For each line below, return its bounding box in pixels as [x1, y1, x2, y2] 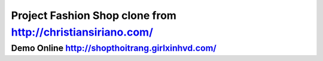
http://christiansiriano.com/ [11, 25, 154, 38]
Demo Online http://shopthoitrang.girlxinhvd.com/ [11, 43, 217, 53]
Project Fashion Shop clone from [11, 9, 176, 22]
